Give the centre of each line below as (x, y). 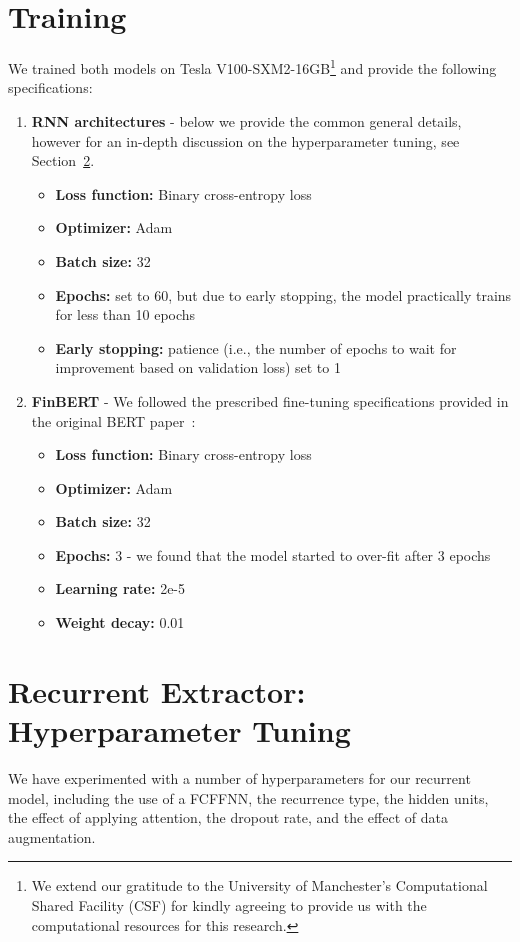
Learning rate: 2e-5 (120, 588)
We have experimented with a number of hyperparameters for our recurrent (239, 777)
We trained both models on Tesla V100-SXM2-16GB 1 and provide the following (252, 66)
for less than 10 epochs (125, 314)
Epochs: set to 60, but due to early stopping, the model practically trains (283, 294)
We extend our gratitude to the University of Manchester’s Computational (259, 885)
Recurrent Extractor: (157, 690)
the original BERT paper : (113, 420)
